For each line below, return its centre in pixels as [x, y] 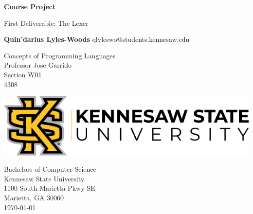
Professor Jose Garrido [38, 65]
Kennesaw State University [44, 178]
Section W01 [23, 74]
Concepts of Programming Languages [60, 55]
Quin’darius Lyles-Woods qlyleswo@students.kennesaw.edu [97, 39]
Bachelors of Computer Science [50, 169]
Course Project [30, 6]
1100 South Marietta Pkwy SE [50, 188]
